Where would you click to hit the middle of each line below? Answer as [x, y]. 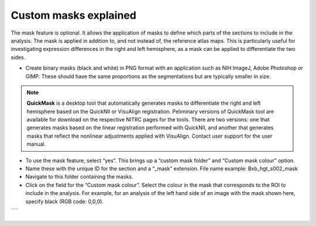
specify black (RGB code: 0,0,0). [64, 201]
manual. [36, 144]
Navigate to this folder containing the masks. [79, 177]
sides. [18, 57]
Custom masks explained [74, 15]
